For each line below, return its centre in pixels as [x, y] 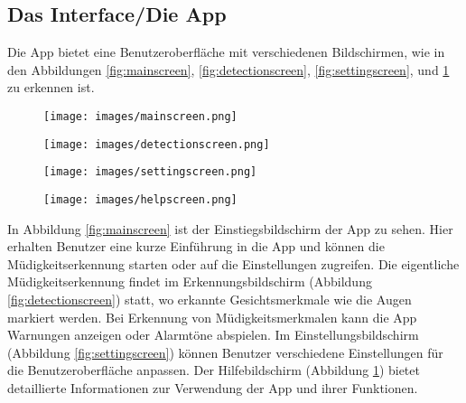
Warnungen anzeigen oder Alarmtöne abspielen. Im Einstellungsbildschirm [213, 335]
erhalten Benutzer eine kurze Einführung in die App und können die [196, 246]
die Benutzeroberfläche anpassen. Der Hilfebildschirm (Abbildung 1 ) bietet [214, 370]
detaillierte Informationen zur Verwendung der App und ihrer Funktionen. [213, 387]
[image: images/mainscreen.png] [140, 116]
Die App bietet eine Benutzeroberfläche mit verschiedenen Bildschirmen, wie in [226, 52]
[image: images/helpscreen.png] [140, 199]
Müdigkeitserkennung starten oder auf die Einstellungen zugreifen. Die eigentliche [233, 263]
